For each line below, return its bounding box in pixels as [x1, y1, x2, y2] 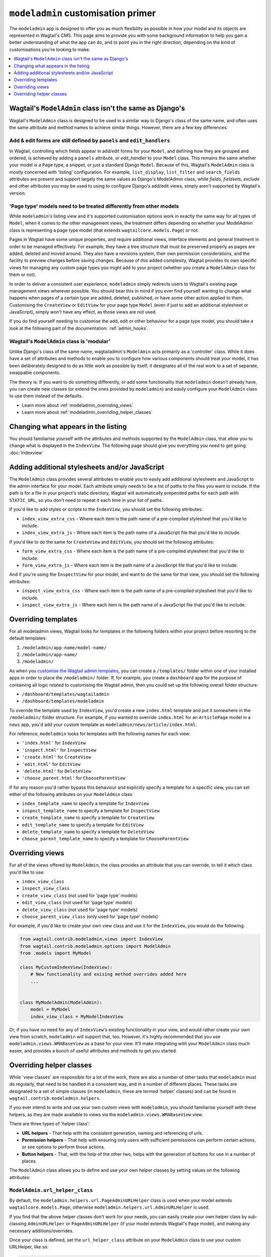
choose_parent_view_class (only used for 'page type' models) [22, 914, 158, 920]
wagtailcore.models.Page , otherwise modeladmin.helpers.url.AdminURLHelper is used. [9, 1204, 210, 1210]
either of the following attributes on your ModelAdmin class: [9, 791, 133, 797]
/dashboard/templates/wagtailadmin [22, 691, 110, 697]
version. [9, 190, 26, 196]
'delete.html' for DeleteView [22, 768, 91, 774]
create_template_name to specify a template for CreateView [22, 815, 155, 821]
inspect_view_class [22, 885, 70, 891]
